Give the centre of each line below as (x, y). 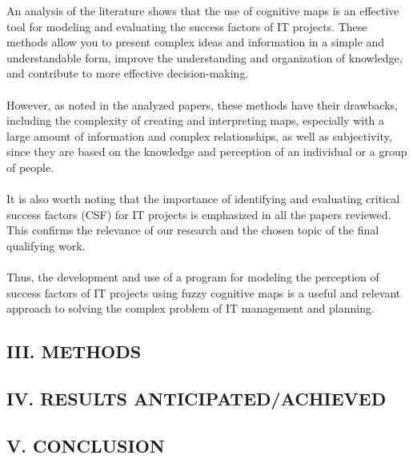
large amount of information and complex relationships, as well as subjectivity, (199, 136)
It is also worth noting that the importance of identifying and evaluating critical (203, 199)
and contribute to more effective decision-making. (128, 73)
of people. (30, 167)
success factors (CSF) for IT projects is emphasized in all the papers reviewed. (199, 214)
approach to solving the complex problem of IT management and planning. (190, 308)
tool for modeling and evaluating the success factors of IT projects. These (187, 26)
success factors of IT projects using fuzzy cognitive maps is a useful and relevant (204, 292)
